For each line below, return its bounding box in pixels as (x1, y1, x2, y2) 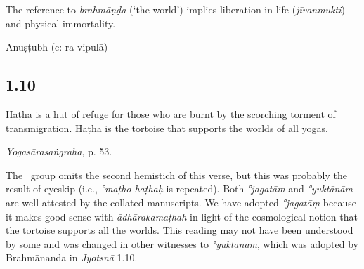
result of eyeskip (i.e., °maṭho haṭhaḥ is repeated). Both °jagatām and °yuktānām (6, 181, 353, 196)
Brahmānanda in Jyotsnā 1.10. (6, 250, 138, 265)
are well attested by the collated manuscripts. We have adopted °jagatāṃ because (6, 195, 356, 209)
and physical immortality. (6, 15, 116, 30)
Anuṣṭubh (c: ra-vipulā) (6, 39, 108, 54)
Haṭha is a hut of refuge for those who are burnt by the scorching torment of (6, 106, 336, 121)
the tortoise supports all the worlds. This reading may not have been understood (6, 223, 353, 237)
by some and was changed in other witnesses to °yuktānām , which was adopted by (6, 236, 358, 251)
